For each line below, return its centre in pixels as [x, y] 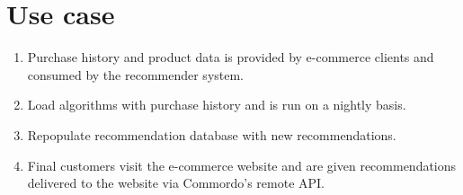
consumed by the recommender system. [136, 74]
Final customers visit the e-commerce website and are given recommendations [242, 165]
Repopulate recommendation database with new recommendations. [212, 134]
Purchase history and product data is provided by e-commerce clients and [231, 57]
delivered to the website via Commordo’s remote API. [176, 183]
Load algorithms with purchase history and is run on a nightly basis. [217, 105]
